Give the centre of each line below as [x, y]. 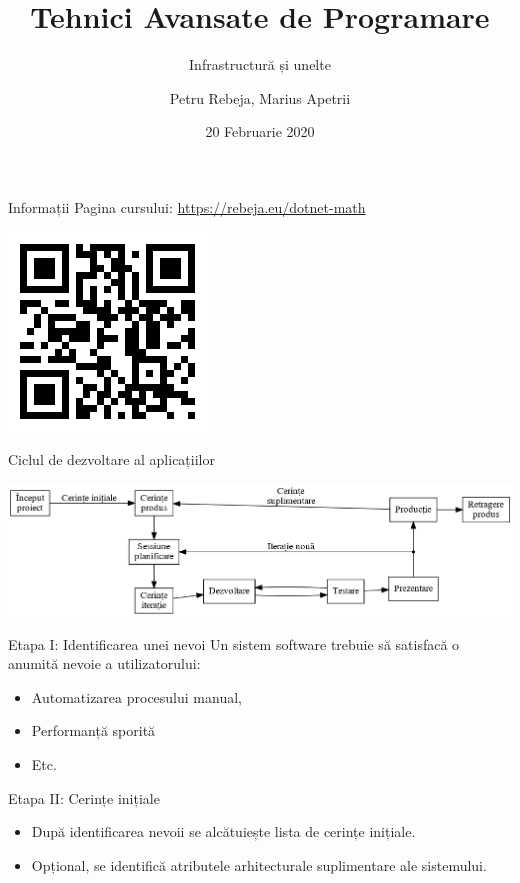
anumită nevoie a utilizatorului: [104, 663]
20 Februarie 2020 [260, 131]
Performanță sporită [93, 730]
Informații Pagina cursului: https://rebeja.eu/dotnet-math [187, 206]
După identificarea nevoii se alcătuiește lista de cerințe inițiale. [223, 831]
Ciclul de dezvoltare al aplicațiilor [111, 459]
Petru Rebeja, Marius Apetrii [260, 97]
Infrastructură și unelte [260, 64]
